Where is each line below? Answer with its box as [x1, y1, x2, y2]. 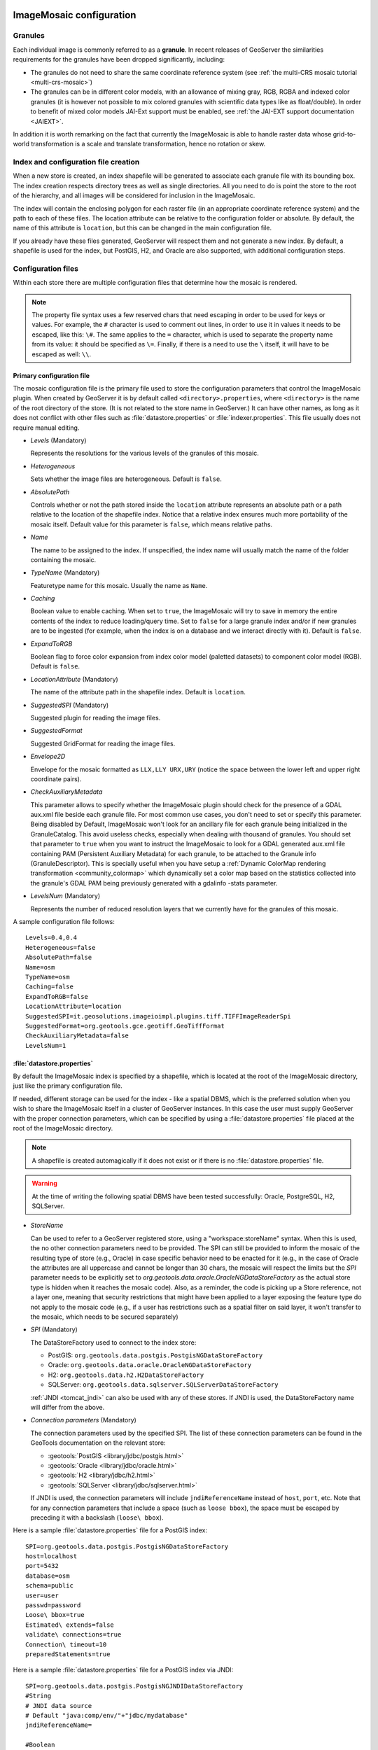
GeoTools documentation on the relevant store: [30, 1438, 166, 1447]
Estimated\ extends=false [25, 1620, 115, 1629]
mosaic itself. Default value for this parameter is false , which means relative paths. [30, 520, 273, 528]
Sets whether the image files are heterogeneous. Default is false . [30, 475, 222, 483]
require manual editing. [13, 423, 80, 432]
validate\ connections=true [25, 1631, 122, 1639]
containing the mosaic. [30, 555, 97, 563]
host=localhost [25, 1553, 78, 1560]
